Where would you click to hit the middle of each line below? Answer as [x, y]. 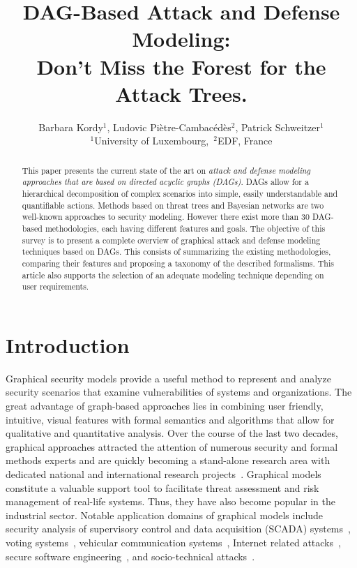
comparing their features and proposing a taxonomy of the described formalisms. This [178, 263]
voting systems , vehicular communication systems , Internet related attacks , [173, 542]
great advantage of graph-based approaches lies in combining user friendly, [165, 406]
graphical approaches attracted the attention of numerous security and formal [172, 446]
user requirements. [55, 286]
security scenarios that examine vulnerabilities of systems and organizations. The [179, 392]
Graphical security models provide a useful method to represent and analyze [168, 378]
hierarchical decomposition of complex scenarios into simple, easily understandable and [180, 193]
